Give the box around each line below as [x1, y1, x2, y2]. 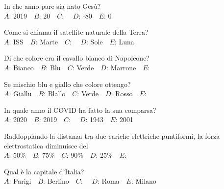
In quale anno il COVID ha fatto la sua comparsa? [4, 105, 156, 115]
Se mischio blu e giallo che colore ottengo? [4, 79, 131, 89]
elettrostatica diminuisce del [4, 140, 88, 150]
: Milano [131, 176, 156, 186]
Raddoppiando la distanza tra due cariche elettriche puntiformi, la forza [4, 130, 220, 141]
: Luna [114, 36, 134, 46]
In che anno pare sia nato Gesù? [4, 1, 101, 11]
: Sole [86, 36, 103, 46]
